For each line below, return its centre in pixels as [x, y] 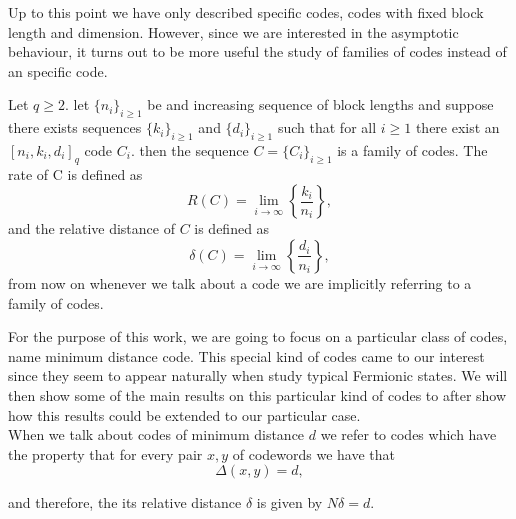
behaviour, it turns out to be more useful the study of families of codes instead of [257, 51]
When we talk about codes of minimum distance [156, 434]
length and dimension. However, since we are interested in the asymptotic [233, 31]
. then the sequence [189, 149]
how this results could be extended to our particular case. [184, 414]
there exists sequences [75, 127]
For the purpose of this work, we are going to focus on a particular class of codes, [258, 336]
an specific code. [58, 70]
